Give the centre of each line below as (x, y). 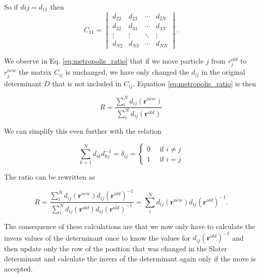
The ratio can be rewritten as (50, 177)
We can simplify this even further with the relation (83, 131)
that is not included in (87, 83)
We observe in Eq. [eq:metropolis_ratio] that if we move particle (104, 61)
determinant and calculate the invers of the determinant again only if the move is (130, 259)
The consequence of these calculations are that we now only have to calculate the (130, 226)
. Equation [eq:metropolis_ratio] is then (195, 83)
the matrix (35, 72)
